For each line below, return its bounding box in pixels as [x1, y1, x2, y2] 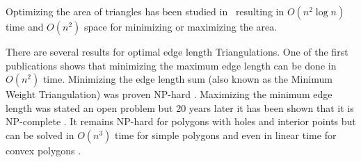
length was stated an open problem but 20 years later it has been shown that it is [6, 100, 354, 115]
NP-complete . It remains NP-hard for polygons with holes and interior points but [6, 114, 356, 129]
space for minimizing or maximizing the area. [84, 19, 278, 33]
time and [6, 19, 44, 33]
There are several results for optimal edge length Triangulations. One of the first [6, 44, 348, 58]
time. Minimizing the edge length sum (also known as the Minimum [42, 72, 332, 86]
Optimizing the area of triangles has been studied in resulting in [6, 4, 284, 18]
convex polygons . [6, 143, 81, 157]
